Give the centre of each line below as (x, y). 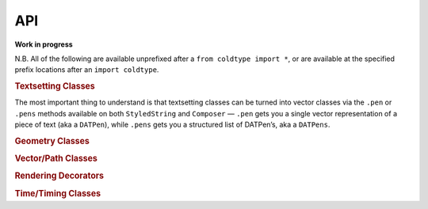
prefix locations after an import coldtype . (87, 70)
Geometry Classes (52, 141)
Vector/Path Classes (56, 158)
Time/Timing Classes (58, 193)
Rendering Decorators (59, 176)
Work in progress (44, 44)
